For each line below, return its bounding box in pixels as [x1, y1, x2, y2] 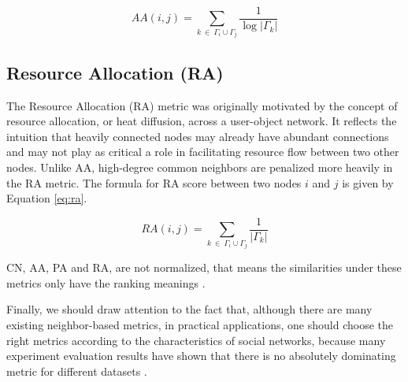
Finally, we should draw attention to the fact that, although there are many [6, 301, 373, 317]
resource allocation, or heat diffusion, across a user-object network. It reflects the [6, 113, 397, 129]
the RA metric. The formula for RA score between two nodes [6, 174, 302, 191]
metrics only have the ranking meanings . [6, 274, 206, 291]
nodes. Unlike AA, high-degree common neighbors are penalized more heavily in [6, 159, 393, 176]
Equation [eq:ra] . [6, 190, 87, 206]
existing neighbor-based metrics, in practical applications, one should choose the [6, 317, 393, 333]
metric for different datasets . [6, 362, 147, 379]
